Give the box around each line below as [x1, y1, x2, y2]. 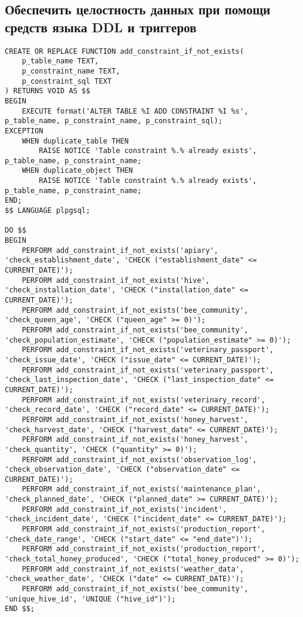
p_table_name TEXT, [21, 57, 99, 66]
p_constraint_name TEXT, [21, 66, 120, 75]
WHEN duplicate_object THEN [21, 166, 133, 175]
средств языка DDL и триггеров [5, 17, 197, 36]
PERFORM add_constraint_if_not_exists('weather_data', [21, 564, 244, 573]
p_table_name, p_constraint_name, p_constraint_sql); [5, 117, 223, 126]
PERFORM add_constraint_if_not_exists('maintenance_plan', [21, 485, 261, 494]
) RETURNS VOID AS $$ [5, 87, 91, 96]
